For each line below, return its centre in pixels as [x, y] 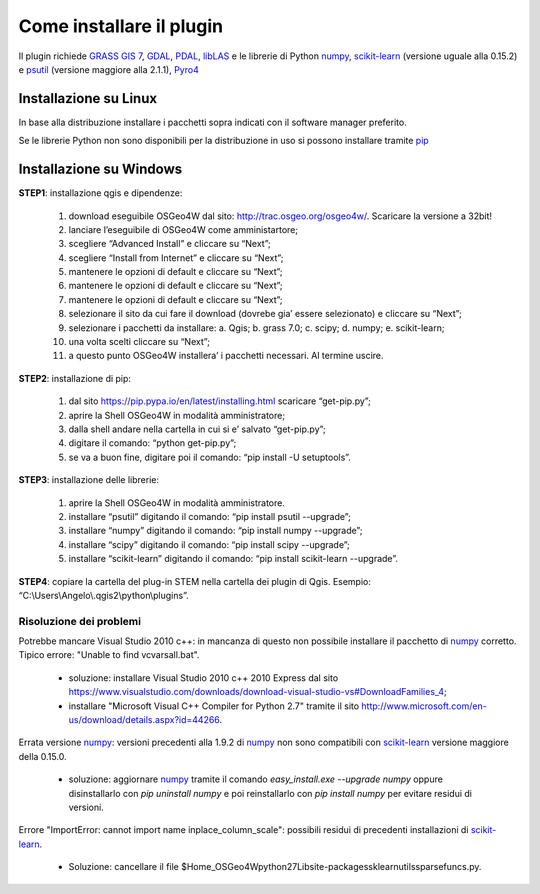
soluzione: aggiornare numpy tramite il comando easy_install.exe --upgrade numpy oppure [256, 779]
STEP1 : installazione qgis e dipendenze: [100, 193]
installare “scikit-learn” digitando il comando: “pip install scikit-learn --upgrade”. [233, 559]
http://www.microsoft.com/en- [424, 706]
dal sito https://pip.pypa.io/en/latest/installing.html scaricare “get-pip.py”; [220, 401]
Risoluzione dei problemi [80, 621]
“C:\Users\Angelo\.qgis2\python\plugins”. [103, 595]
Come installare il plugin [121, 26]
